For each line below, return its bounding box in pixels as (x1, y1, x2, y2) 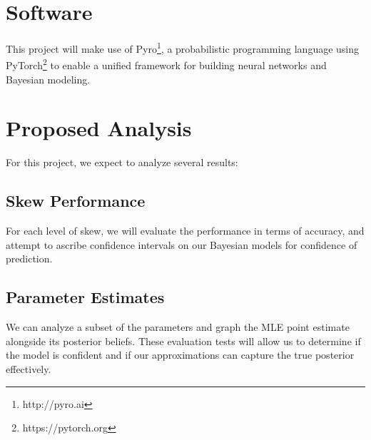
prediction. (6, 251, 53, 266)
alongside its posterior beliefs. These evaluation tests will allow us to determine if (6, 333, 361, 348)
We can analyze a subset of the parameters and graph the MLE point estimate (6, 319, 350, 334)
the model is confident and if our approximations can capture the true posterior (6, 347, 355, 362)
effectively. (6, 361, 51, 376)
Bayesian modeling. (6, 71, 91, 86)
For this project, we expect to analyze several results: (6, 155, 238, 170)
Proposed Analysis (6, 113, 192, 143)
